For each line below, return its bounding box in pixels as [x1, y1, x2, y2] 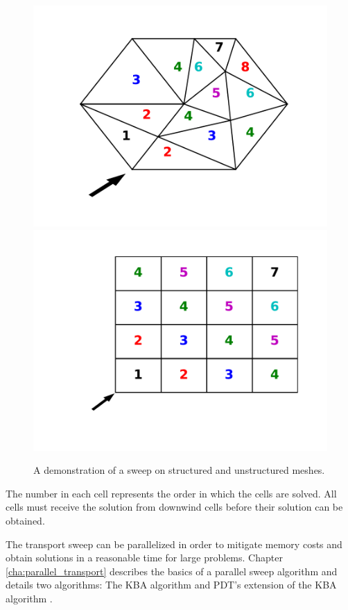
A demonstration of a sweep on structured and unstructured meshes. [33, 463, 325, 477]
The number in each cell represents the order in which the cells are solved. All [6, 486, 337, 500]
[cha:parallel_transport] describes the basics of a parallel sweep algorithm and [6, 563, 338, 578]
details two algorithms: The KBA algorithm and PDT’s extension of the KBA [6, 577, 337, 592]
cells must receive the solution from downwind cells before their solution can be [6, 500, 343, 514]
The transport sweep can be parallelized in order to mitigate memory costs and [6, 536, 342, 551]
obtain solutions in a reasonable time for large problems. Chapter [6, 550, 283, 565]
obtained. [6, 513, 45, 527]
